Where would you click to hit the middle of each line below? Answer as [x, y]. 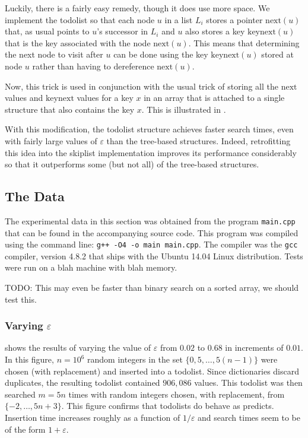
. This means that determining [244, 42]
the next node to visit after [54, 54]
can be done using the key [161, 54]
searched [20, 394]
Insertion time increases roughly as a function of [93, 417]
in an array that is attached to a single [214, 98]
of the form [25, 429]
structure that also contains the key [70, 109]
